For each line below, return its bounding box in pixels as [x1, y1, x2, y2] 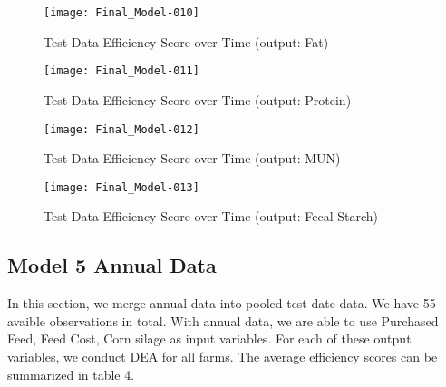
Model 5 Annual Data [7, 251, 217, 279]
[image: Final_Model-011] [44, 64, 199, 78]
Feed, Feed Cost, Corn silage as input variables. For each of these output [7, 329, 412, 348]
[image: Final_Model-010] [44, 6, 199, 19]
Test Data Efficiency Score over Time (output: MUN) [44, 149, 341, 168]
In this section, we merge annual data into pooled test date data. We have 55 [7, 294, 436, 313]
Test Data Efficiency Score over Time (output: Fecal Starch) [44, 207, 379, 226]
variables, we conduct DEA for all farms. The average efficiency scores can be [7, 346, 438, 365]
